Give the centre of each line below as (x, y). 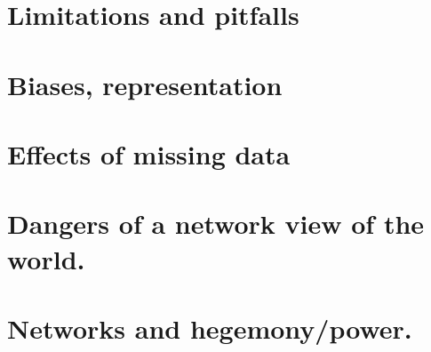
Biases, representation (145, 84)
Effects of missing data (149, 153)
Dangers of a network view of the (216, 224)
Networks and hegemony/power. (210, 328)
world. (46, 258)
